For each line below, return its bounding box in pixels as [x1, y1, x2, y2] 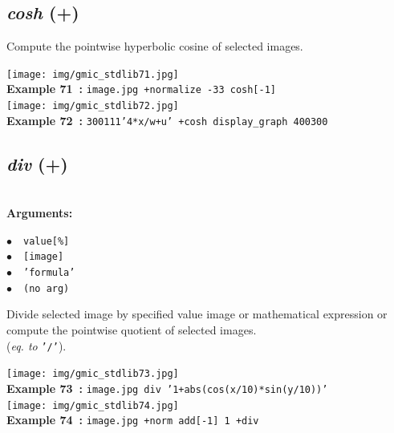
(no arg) [23, 282, 70, 294]
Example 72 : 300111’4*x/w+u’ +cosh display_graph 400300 [6, 111, 328, 128]
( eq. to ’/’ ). [6, 337, 67, 354]
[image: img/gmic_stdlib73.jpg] [6, 368, 179, 380]
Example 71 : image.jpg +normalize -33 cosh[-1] [6, 80, 277, 97]
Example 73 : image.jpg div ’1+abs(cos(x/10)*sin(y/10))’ [6, 379, 328, 396]
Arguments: [6, 204, 73, 221]
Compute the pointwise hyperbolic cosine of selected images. [6, 38, 303, 55]
